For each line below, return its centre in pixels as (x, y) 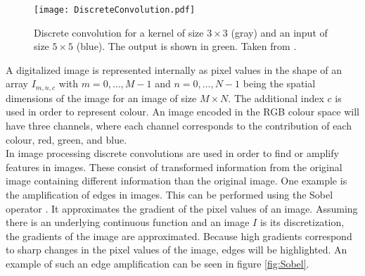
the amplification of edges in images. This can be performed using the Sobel (169, 195)
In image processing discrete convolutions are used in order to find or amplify (172, 153)
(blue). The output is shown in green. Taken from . (186, 46)
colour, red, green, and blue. (66, 139)
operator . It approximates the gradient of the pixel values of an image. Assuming (182, 208)
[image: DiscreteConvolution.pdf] (115, 10)
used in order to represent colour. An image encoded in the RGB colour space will (182, 112)
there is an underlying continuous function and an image (128, 222)
